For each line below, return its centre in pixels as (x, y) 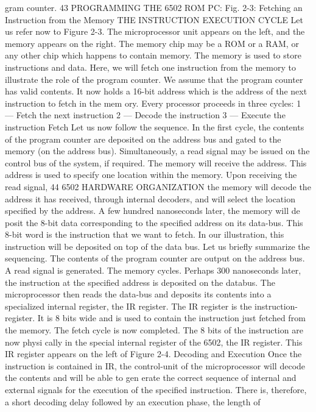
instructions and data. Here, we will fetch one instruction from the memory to (150, 67)
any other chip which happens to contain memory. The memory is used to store (153, 55)
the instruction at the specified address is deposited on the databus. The (140, 282)
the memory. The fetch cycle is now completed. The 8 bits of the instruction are (154, 330)
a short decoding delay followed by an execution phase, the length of (133, 401)
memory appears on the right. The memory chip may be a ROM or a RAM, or (152, 43)
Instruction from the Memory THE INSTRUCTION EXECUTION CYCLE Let (154, 19)
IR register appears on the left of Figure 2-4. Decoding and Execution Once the (153, 354)
